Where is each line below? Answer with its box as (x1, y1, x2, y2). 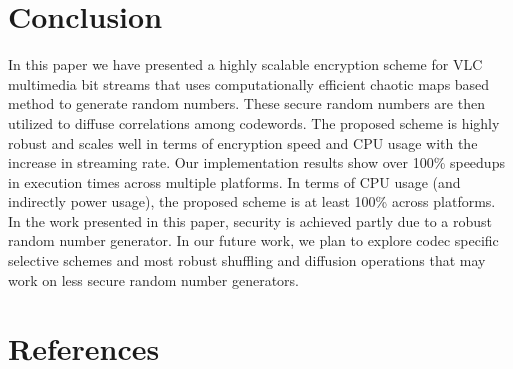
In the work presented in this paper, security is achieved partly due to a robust (8, 210, 493, 231)
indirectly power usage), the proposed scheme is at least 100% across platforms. (8, 191, 496, 212)
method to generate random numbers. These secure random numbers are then (8, 93, 485, 114)
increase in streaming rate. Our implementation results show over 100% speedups (8, 152, 505, 173)
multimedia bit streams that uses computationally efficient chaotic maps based (8, 73, 490, 94)
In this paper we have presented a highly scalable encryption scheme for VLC (8, 54, 483, 75)
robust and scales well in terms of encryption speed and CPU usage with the (8, 132, 478, 153)
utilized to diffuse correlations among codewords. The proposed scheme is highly (8, 112, 500, 133)
